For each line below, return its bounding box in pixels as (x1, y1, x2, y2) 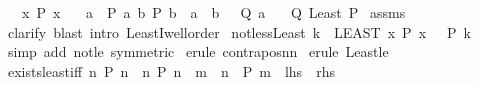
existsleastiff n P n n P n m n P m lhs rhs (7, 60, 335, 81)
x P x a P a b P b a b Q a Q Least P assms (21, 2, 406, 22)
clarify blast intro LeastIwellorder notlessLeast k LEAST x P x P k (7, 21, 471, 42)
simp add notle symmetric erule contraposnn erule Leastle (7, 41, 389, 62)
